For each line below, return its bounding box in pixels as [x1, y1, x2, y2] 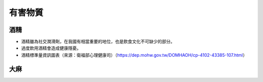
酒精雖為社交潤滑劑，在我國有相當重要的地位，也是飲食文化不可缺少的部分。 [21, 39, 175, 45]
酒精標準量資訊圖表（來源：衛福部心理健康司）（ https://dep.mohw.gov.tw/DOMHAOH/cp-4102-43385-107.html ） [21, 52, 247, 58]
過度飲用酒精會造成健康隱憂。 [21, 45, 81, 51]
